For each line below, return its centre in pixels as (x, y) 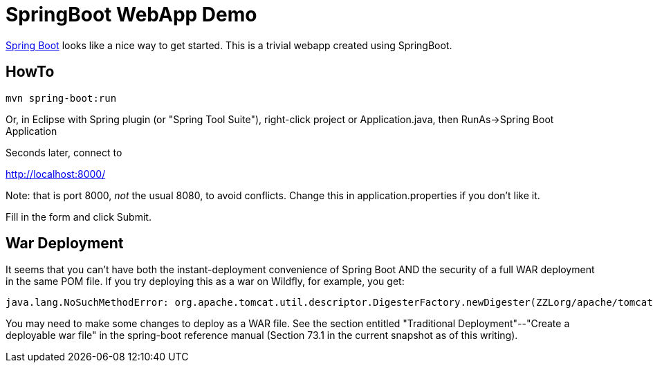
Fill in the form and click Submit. (79, 217)
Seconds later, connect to (64, 152)
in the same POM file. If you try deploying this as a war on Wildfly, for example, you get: (205, 282)
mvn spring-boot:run (61, 98)
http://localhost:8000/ (56, 174)
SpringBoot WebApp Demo (131, 15)
